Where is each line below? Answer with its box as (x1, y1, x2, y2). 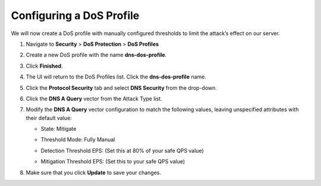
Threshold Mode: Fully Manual (40, 136, 115, 143)
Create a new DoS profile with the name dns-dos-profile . (26, 51, 167, 59)
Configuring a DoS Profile (11, 9, 140, 22)
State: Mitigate (40, 125, 77, 133)
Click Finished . (26, 62, 63, 70)
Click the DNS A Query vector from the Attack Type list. (26, 95, 162, 102)
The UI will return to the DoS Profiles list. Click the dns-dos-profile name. (26, 73, 206, 80)
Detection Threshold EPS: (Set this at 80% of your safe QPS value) (40, 147, 204, 154)
